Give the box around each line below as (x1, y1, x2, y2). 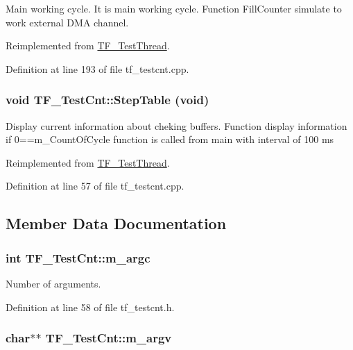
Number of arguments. (6, 276, 101, 290)
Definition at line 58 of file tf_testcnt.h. (6, 299, 175, 314)
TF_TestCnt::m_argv (45, 329, 172, 347)
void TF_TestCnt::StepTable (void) (6, 91, 209, 108)
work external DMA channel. (6, 15, 129, 29)
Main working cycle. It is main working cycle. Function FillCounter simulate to (6, 1, 342, 15)
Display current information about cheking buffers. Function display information (6, 118, 347, 133)
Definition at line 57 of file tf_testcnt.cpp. (6, 178, 184, 193)
